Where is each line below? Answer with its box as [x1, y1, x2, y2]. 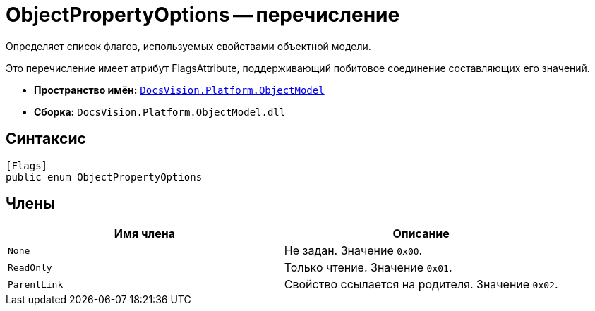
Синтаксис [6, 130, 86, 148]
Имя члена [114, 226, 176, 241]
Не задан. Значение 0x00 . [284, 243, 423, 258]
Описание [392, 226, 450, 241]
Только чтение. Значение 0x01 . [284, 260, 452, 275]
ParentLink [8, 279, 64, 290]
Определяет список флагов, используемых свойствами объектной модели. [6, 39, 371, 52]
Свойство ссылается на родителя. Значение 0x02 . [284, 277, 558, 292]
